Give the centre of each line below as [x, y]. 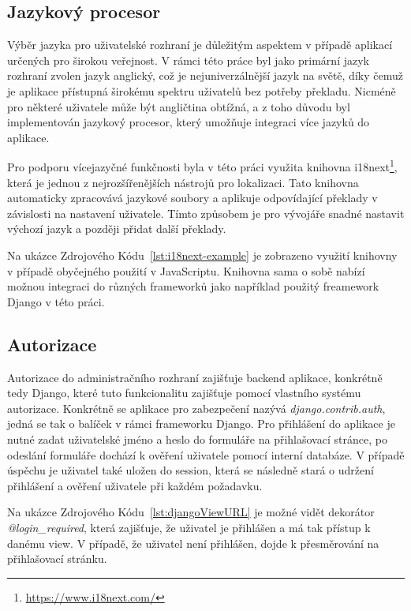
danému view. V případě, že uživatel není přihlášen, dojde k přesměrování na [193, 543]
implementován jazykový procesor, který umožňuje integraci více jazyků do [189, 122]
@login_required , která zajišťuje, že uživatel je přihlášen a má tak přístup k [189, 527]
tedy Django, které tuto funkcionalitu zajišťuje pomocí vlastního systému [184, 393]
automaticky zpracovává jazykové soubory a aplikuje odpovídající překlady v [192, 198]
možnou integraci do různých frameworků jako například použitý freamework [193, 286]
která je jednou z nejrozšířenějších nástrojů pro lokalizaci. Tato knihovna [183, 182]
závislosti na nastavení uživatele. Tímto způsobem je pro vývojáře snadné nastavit [206, 213]
